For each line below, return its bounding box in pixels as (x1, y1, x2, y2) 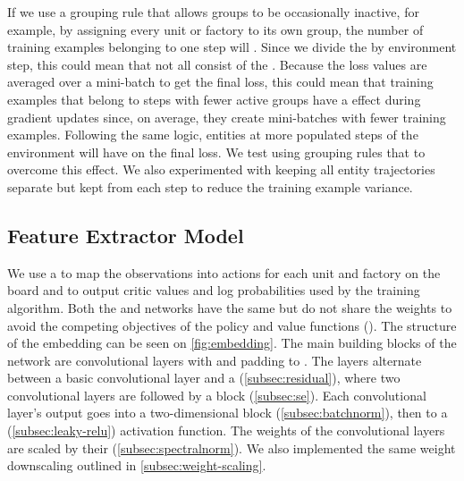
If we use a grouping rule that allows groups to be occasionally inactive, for (7, 3, 419, 21)
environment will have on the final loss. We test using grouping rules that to (7, 142, 426, 161)
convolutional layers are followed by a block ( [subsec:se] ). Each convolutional (7, 385, 426, 404)
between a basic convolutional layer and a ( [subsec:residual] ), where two (7, 368, 401, 387)
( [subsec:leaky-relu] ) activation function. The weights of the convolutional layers (7, 421, 445, 440)
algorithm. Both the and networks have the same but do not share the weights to (7, 298, 452, 316)
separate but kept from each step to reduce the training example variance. (7, 177, 413, 196)
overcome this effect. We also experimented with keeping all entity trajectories (7, 160, 435, 179)
